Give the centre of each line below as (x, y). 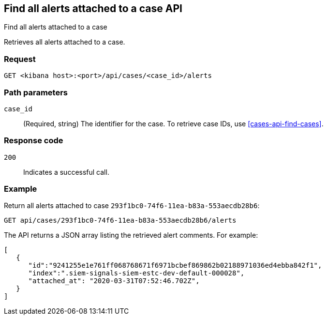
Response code (34, 141)
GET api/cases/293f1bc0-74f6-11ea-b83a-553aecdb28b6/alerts (120, 220)
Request (20, 59)
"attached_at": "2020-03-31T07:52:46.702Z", (114, 281)
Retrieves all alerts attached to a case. (65, 42)
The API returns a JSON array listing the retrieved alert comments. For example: (131, 235)
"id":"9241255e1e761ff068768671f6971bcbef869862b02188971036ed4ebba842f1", (175, 266)
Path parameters (36, 92)
